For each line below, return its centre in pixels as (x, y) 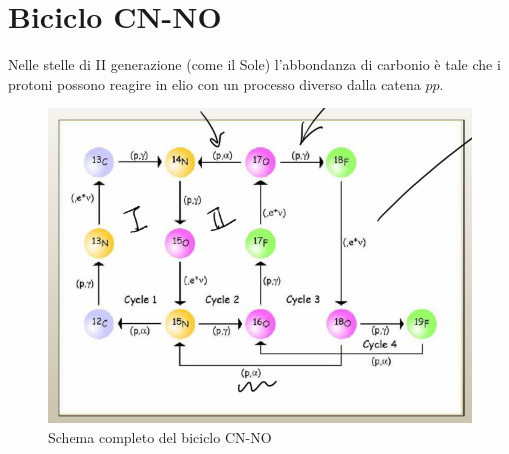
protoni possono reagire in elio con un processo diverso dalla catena (214, 83)
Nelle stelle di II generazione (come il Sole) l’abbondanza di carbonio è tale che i (254, 64)
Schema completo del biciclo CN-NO (160, 436)
